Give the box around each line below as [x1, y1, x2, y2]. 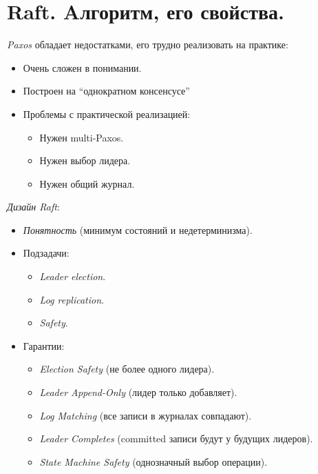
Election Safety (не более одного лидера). [39, 362, 215, 376]
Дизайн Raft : [7, 199, 60, 214]
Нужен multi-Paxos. [39, 130, 124, 144]
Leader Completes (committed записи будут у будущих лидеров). [39, 431, 313, 446]
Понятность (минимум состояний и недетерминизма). [23, 222, 253, 237]
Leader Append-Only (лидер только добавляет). [39, 385, 237, 399]
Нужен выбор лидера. [39, 153, 131, 168]
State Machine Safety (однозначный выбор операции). [39, 454, 268, 468]
